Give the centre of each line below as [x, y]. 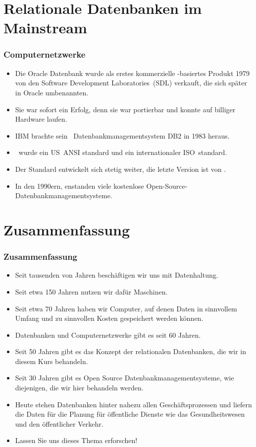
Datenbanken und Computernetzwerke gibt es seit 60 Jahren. [108, 335]
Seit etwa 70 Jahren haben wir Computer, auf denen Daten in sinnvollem [126, 308]
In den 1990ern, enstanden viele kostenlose [79, 186]
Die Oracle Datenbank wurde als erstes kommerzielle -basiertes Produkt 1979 [132, 73]
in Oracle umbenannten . [52, 92]
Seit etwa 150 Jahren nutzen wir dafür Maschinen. [91, 291]
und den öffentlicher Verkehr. [59, 423]
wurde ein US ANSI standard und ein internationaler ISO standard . [123, 152]
